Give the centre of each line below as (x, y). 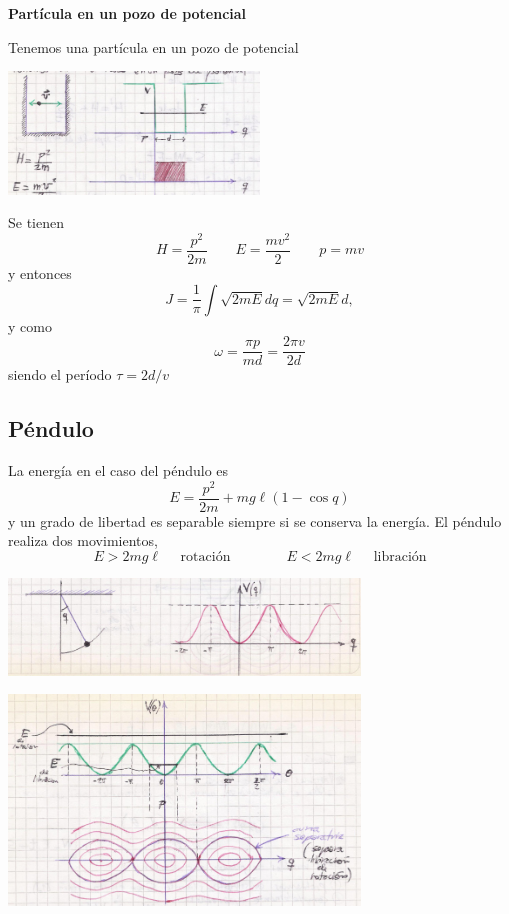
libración (400, 557)
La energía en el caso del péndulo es (118, 470)
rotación (205, 557)
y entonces (40, 273)
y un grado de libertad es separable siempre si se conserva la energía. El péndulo (255, 520)
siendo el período (60, 374)
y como (30, 325)
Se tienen (36, 222)
